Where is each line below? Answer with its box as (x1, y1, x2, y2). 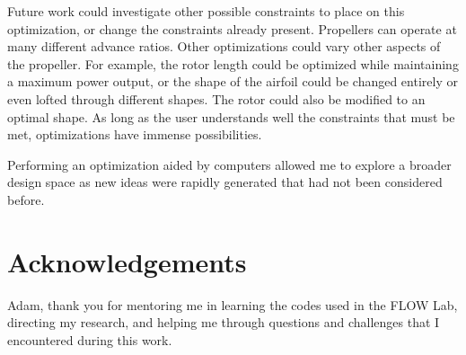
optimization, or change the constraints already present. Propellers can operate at (7, 19, 457, 38)
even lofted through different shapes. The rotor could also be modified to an (7, 89, 426, 108)
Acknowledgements (7, 243, 247, 280)
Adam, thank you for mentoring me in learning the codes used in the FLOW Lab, (7, 295, 458, 314)
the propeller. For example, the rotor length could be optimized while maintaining (7, 54, 459, 73)
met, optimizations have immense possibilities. (7, 125, 262, 144)
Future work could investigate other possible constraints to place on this (7, 2, 405, 20)
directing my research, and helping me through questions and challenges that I (7, 313, 440, 332)
